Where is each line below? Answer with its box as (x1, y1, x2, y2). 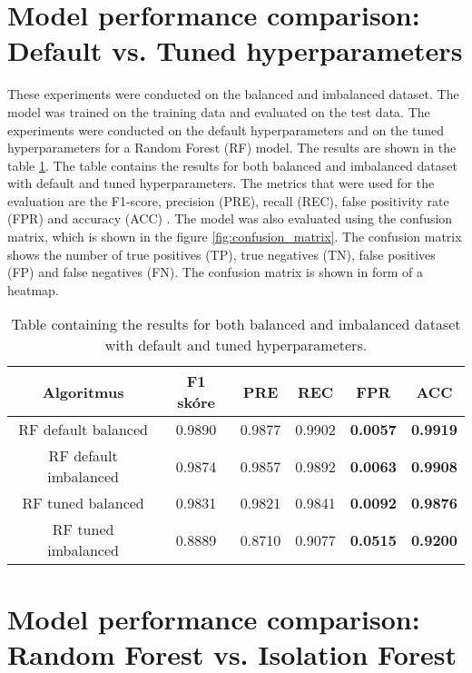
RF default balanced (18, 419, 148, 440)
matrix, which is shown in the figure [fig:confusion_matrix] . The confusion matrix (7, 227, 462, 246)
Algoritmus (42, 381, 124, 402)
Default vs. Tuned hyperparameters (7, 32, 463, 69)
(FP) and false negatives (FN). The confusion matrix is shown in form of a (7, 262, 423, 282)
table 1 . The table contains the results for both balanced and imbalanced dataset (7, 155, 457, 174)
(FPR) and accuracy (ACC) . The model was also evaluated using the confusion (7, 209, 453, 228)
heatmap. (7, 280, 59, 299)
